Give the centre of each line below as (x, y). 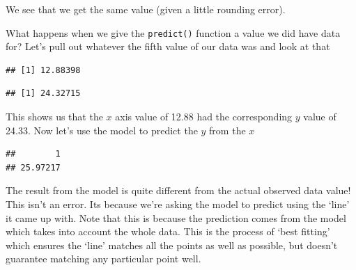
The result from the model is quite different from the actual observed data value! (178, 190)
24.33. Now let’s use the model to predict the (102, 130)
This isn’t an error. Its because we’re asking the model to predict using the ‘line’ (178, 204)
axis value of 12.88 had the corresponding (204, 117)
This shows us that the (54, 117)
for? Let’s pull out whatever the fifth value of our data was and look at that (168, 46)
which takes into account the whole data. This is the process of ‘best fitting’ (168, 231)
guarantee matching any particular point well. (103, 259)
